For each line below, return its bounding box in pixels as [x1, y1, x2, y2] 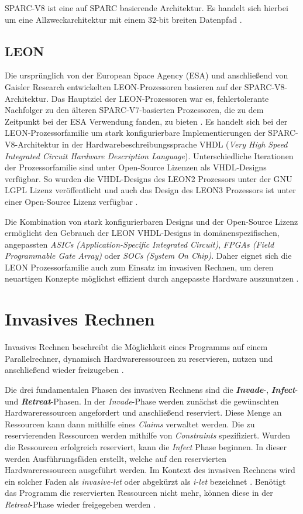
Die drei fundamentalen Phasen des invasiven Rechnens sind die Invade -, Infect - [5, 383, 298, 395]
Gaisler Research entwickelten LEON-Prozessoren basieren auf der [5, 80, 242, 92]
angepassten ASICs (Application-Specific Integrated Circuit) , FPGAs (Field [5, 238, 274, 250]
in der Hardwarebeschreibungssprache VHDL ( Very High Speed [62, 138, 288, 150]
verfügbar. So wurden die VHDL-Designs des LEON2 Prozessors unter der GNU [5, 172, 292, 184]
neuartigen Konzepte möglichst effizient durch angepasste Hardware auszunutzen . [5, 272, 299, 285]
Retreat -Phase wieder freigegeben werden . [5, 498, 156, 510]
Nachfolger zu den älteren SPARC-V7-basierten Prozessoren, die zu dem [5, 104, 264, 116]
